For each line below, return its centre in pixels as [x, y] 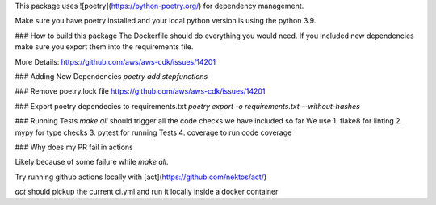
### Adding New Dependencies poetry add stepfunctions [111, 76]
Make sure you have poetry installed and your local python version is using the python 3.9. [166, 21]
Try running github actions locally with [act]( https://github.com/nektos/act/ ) [141, 177]
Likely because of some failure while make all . [92, 162]
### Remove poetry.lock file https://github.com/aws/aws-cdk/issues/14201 [140, 91]
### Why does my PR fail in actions [74, 147]
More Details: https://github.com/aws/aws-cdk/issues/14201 [115, 61]
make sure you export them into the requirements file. [104, 47]
